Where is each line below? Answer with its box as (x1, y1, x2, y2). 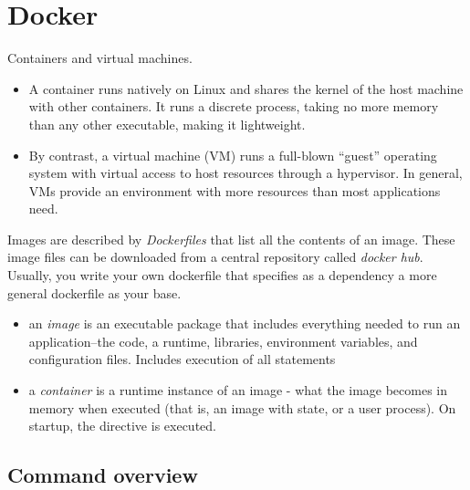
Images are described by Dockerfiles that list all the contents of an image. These (7, 229, 455, 248)
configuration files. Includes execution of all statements (28, 349, 336, 369)
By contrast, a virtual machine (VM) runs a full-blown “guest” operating (28, 145, 437, 164)
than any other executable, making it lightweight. (28, 114, 306, 133)
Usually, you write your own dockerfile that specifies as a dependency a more (7, 266, 437, 285)
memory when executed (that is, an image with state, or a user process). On (28, 398, 456, 417)
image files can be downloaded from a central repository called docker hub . (7, 247, 423, 266)
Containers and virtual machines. (7, 48, 193, 68)
